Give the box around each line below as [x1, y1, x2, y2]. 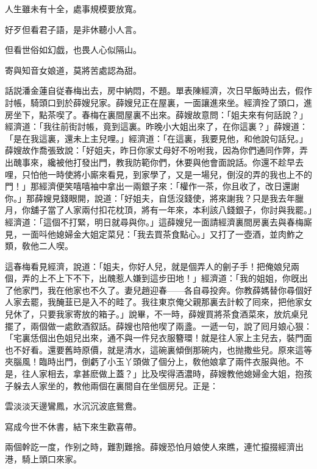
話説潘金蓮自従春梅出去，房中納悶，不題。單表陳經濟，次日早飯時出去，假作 [5, 84, 312, 97]
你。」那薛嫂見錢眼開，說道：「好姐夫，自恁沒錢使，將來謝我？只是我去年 [5, 191, 295, 204]
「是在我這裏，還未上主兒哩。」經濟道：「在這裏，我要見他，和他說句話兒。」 [5, 132, 308, 144]
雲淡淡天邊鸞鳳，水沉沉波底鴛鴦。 [5, 400, 141, 412]
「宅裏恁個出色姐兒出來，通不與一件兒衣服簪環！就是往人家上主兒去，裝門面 [5, 331, 312, 344]
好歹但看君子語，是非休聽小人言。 [5, 23, 141, 35]
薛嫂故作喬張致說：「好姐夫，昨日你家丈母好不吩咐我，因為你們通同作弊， [5, 144, 299, 157]
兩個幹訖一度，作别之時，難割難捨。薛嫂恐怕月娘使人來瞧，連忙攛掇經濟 [5, 440, 295, 453]
